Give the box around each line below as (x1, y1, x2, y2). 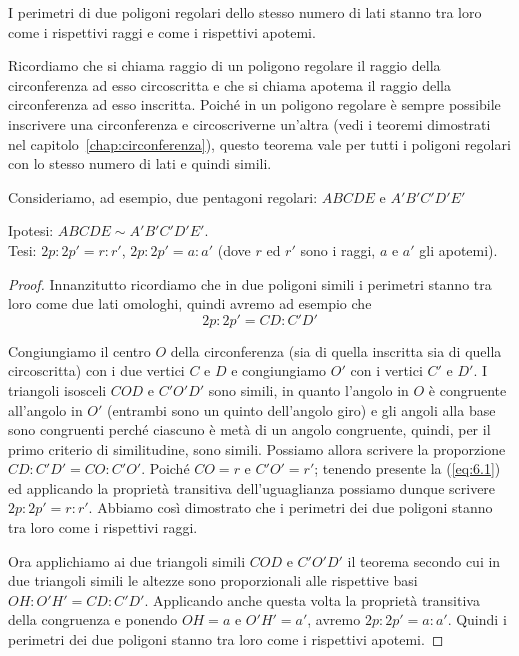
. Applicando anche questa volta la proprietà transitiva (144, 589, 480, 610)
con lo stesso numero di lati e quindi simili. (8, 153, 272, 174)
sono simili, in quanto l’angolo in (208, 379, 409, 400)
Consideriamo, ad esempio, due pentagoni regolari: (8, 186, 318, 207)
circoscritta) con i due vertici (8, 360, 185, 381)
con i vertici (350, 360, 423, 381)
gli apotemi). (419, 239, 498, 260)
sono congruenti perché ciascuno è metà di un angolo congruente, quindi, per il (8, 419, 491, 440)
